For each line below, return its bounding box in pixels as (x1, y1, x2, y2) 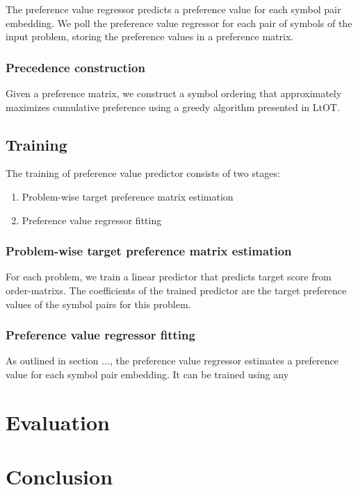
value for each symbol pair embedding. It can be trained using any (6, 366, 289, 381)
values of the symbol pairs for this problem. (6, 296, 191, 311)
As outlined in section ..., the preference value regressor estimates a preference (6, 353, 339, 368)
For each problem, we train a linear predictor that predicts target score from (6, 269, 332, 284)
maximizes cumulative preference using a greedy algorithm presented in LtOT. (6, 99, 340, 114)
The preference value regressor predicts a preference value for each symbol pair (6, 2, 341, 16)
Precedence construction (6, 58, 145, 76)
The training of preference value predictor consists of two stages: (6, 166, 280, 180)
